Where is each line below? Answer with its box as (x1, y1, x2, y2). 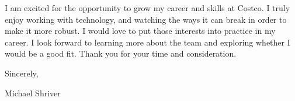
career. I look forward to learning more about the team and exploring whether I (5, 36, 290, 48)
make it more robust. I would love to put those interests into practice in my (5, 25, 276, 37)
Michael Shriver (5, 86, 61, 99)
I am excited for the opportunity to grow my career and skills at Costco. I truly (5, 2, 290, 13)
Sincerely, (5, 67, 39, 79)
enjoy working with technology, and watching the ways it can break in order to (5, 13, 287, 25)
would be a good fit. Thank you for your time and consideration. (5, 47, 237, 60)
